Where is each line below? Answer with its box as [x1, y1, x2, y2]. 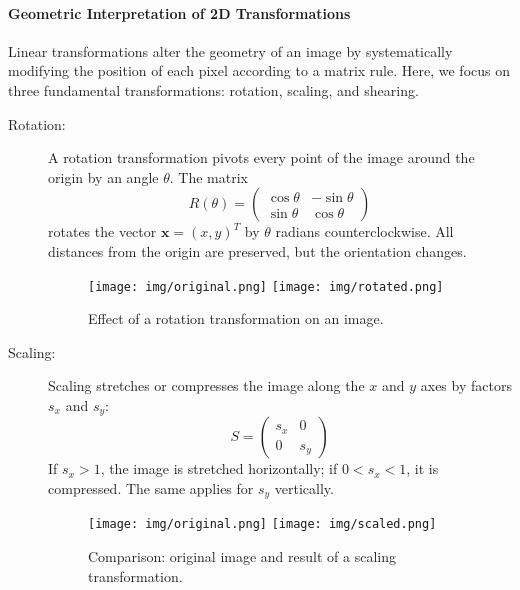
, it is [406, 458, 439, 479]
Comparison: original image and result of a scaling [88, 546, 396, 567]
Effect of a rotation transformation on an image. [88, 308, 384, 329]
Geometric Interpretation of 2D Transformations [8, 2, 351, 23]
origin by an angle [48, 166, 159, 187]
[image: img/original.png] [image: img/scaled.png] [88, 517, 437, 532]
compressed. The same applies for [48, 478, 254, 499]
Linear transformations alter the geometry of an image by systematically [8, 40, 453, 61]
